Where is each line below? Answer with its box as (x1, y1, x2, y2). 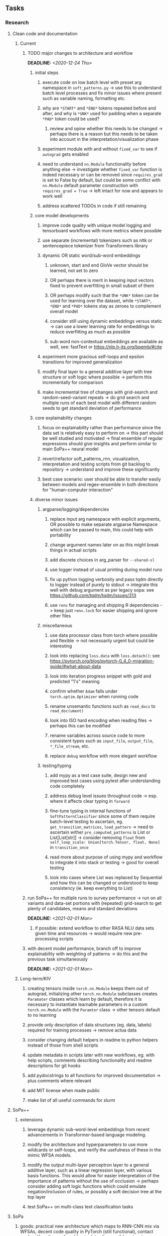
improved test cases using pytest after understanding (50, 778, 160, 784)
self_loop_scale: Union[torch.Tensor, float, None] (50, 839, 160, 845)
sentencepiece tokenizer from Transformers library (42, 242, 148, 248)
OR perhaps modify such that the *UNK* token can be (50, 292, 159, 298)
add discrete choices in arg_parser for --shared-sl (50, 556, 155, 562)
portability (50, 532, 71, 538)
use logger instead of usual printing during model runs (50, 566, 162, 573)
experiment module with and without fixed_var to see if (42, 146, 157, 152)
